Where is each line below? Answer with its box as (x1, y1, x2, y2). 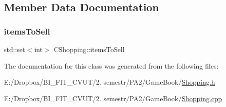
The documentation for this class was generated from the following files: (4, 60, 219, 71)
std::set (4, 44, 25, 54)
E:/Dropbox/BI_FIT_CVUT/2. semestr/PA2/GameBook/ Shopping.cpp (4, 93, 222, 103)
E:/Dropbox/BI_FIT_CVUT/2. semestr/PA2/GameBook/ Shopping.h (4, 77, 215, 87)
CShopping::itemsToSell (54, 44, 125, 54)
